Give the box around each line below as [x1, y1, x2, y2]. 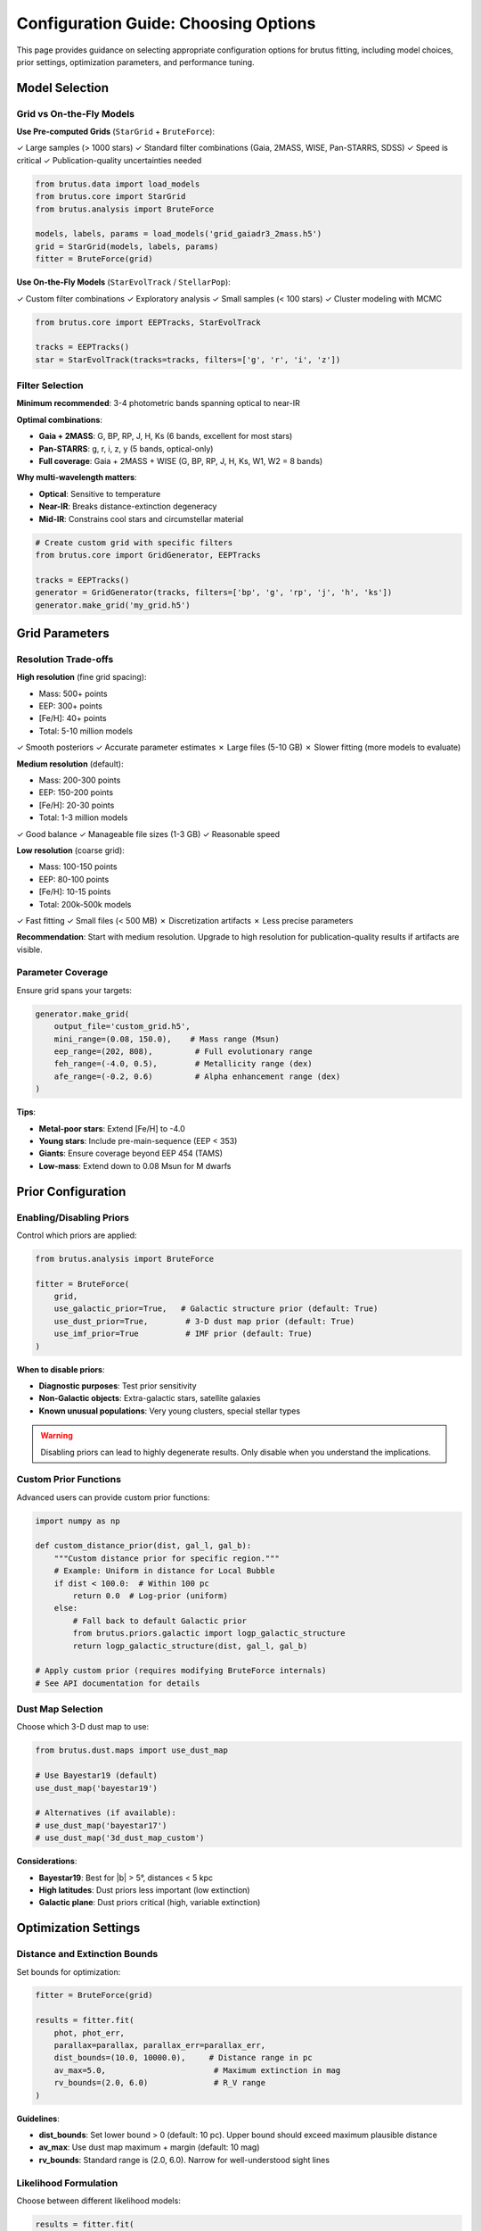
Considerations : [16, 1856, 77, 1867]
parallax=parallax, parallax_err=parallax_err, [53, 2040, 266, 2051]
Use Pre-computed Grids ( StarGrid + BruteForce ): [16, 126, 216, 137]
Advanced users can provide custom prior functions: [16, 1491, 210, 1503]
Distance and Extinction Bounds [16, 1948, 159, 1961]
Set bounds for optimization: [16, 1966, 121, 1977]
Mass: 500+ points [38, 688, 108, 699]
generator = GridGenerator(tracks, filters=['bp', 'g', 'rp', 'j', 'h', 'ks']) [35, 587, 393, 598]
